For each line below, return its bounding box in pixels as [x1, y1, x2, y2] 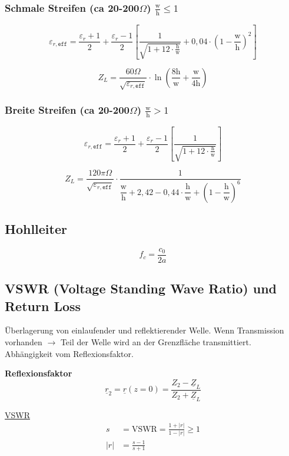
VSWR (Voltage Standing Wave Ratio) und [5, 279, 277, 298]
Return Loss [5, 296, 81, 315]
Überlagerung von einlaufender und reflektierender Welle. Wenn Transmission [5, 324, 284, 336]
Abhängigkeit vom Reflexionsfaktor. [5, 347, 134, 359]
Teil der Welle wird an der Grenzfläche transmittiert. [60, 336, 251, 348]
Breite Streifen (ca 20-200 [5, 103, 130, 117]
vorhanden [5, 336, 42, 348]
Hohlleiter [5, 219, 67, 237]
